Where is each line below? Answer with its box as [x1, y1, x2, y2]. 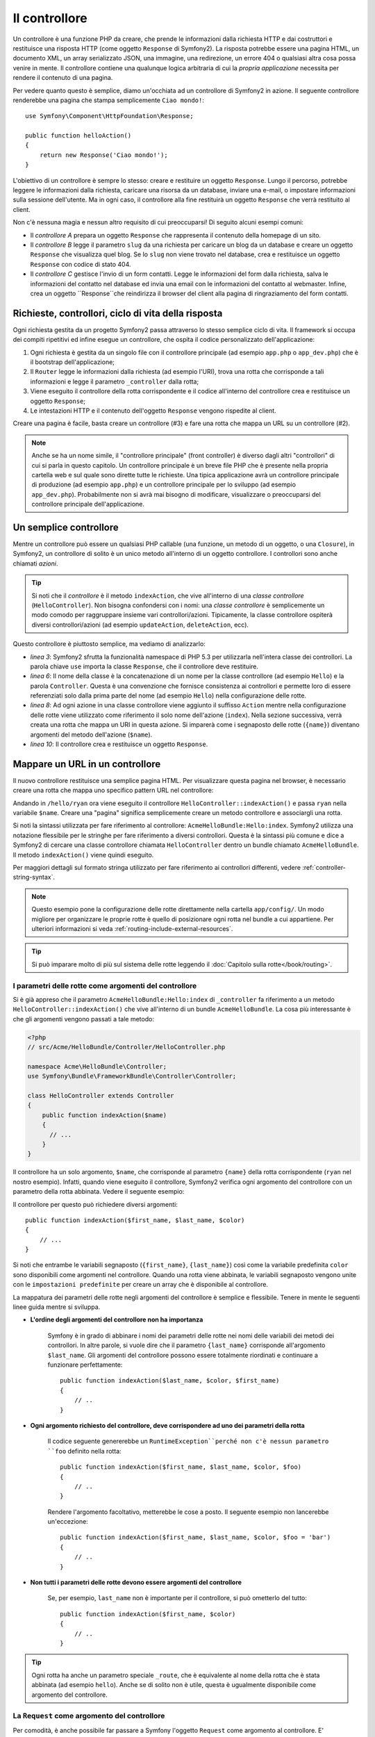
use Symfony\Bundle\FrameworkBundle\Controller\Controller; [27, 1072, 237, 1080]
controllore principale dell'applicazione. [31, 500, 145, 509]
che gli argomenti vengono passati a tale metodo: [12, 1014, 154, 1023]
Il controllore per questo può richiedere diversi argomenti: [12, 1200, 178, 1208]
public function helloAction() [25, 132, 132, 140]
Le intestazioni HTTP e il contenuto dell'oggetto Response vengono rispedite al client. [30, 406, 277, 415]
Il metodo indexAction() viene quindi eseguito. [12, 850, 154, 859]
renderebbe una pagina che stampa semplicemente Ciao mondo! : [12, 96, 204, 104]
